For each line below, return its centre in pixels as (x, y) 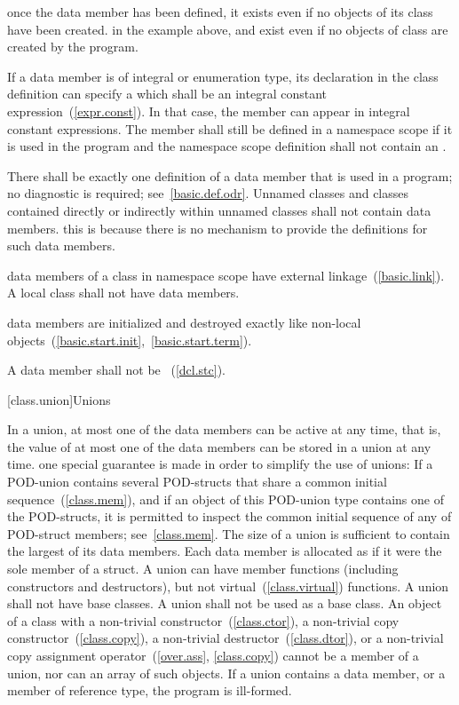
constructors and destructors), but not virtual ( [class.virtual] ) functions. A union (228, 586)
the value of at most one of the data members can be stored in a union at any (219, 446)
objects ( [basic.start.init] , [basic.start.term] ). (130, 340)
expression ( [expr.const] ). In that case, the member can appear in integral (209, 111)
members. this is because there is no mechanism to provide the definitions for (218, 228)
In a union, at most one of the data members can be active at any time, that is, (224, 429)
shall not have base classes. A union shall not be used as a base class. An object (225, 603)
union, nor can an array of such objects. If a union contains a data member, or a (226, 673)
